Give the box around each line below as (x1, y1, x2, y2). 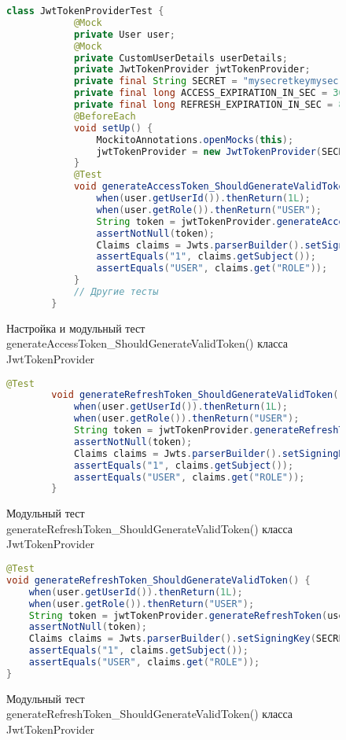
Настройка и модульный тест (6, 319, 145, 336)
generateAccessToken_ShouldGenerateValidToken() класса (6, 335, 289, 352)
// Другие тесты (73, 286, 159, 297)
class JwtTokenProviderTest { (6, 6, 164, 17)
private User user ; (73, 28, 175, 40)
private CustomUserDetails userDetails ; (73, 52, 288, 64)
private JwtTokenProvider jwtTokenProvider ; (73, 64, 311, 75)
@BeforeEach (73, 110, 136, 122)
